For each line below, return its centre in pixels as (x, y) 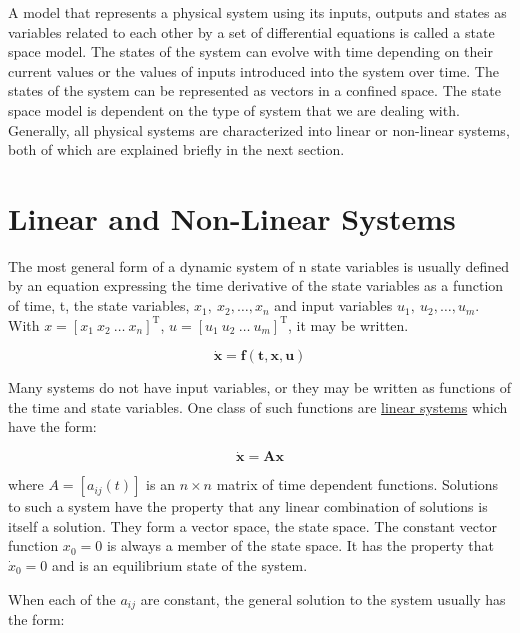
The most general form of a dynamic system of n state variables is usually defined (259, 265)
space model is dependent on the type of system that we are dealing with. (234, 109)
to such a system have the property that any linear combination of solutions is (248, 506)
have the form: (52, 426)
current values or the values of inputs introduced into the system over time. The (253, 70)
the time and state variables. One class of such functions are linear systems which (258, 406)
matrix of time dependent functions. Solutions (357, 484)
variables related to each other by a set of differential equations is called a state (251, 31)
